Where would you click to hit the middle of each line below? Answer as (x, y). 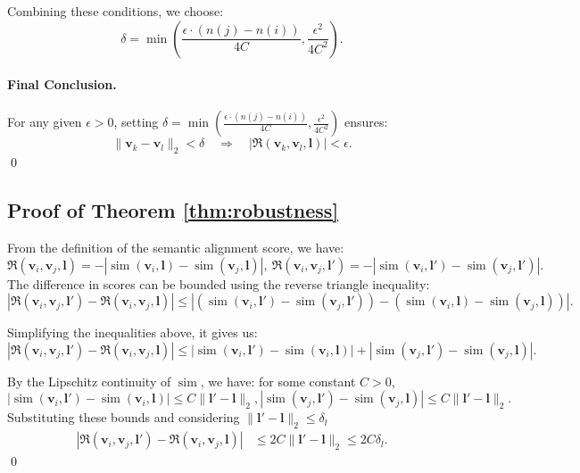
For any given (45, 122)
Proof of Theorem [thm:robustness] (173, 210)
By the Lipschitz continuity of (89, 381)
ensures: (366, 122)
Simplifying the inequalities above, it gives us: (133, 332)
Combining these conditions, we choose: (116, 11)
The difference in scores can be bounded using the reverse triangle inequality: (219, 283)
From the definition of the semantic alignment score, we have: (176, 247)
